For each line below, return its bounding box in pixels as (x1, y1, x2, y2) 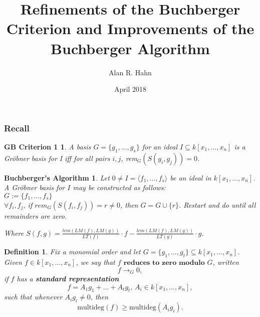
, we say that (76, 256, 115, 267)
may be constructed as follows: (73, 182, 166, 193)
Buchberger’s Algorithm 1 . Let (4, 172, 110, 183)
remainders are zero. (4, 210, 67, 221)
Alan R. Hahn (109, 67, 152, 77)
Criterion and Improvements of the (6, 18, 254, 39)
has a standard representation (17, 273, 119, 284)
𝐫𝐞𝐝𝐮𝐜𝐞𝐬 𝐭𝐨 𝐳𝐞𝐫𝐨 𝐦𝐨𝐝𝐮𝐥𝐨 (123, 259, 205, 266)
